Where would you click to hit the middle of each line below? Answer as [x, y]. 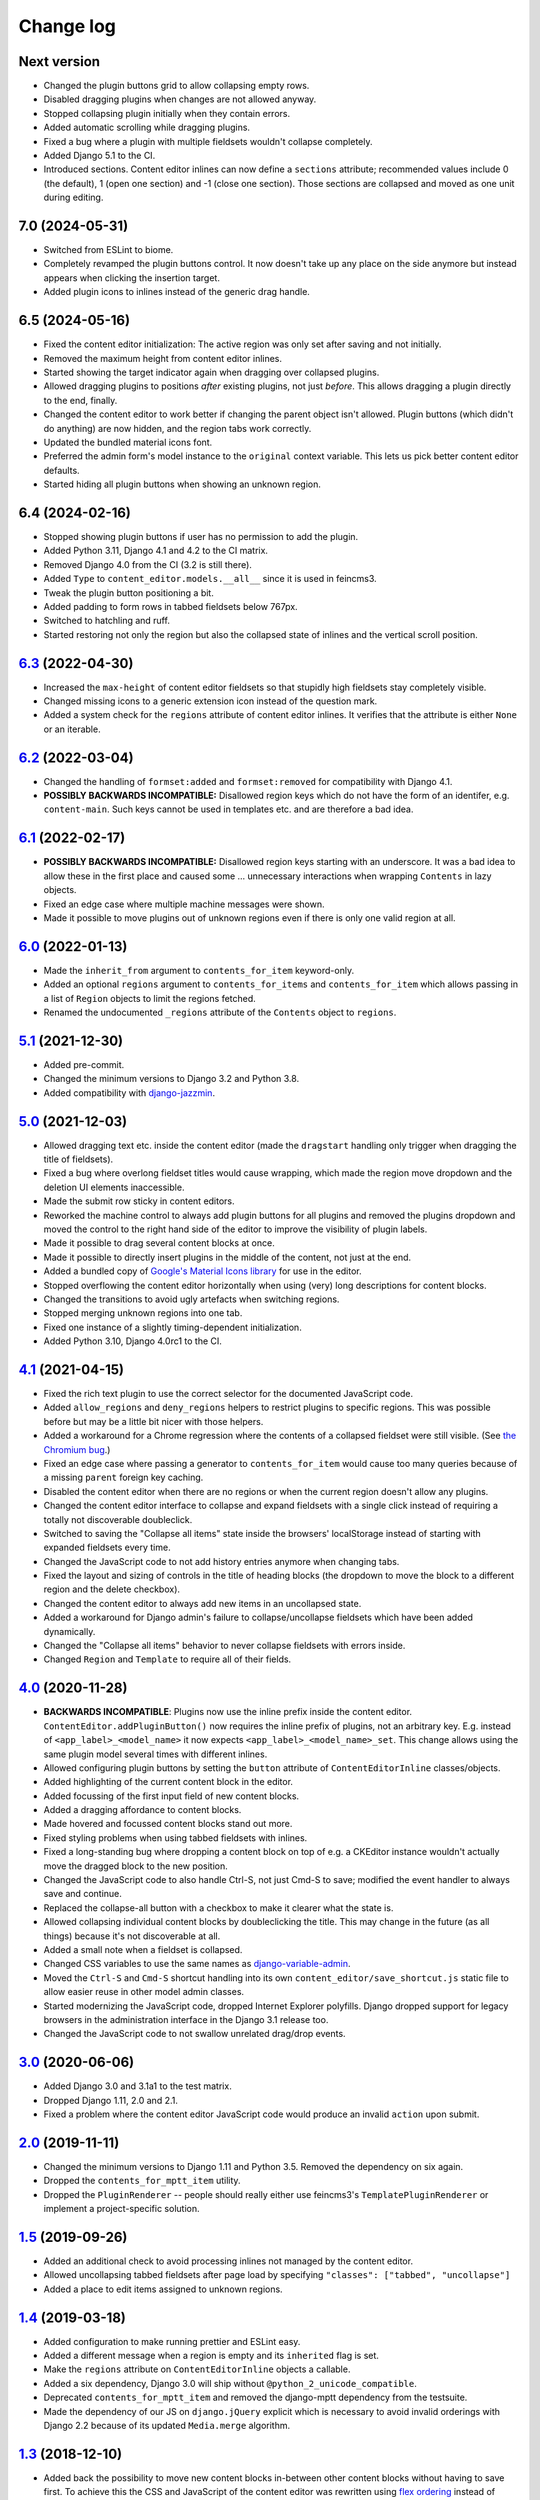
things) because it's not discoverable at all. [132, 1936]
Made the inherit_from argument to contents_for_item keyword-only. [199, 970]
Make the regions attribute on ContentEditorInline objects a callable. [197, 2369]
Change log [67, 26]
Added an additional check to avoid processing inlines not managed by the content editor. [228, 2261]
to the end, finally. [80, 400]
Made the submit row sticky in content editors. [139, 1201]
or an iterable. [72, 729]
